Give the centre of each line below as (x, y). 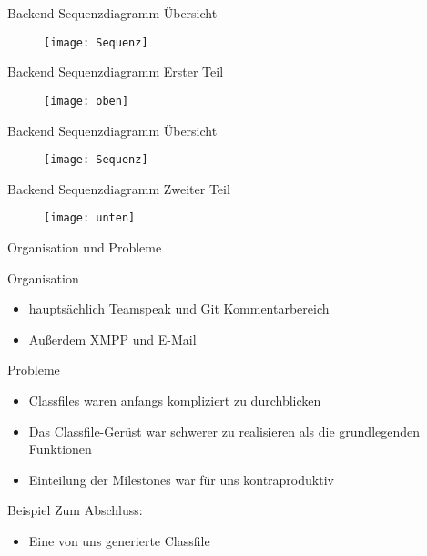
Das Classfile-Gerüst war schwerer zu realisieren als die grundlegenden (224, 431)
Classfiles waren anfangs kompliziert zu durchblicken (175, 400)
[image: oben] (86, 101)
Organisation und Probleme (85, 247)
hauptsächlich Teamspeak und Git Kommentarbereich (179, 309)
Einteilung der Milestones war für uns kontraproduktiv (181, 479)
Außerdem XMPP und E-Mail (112, 339)
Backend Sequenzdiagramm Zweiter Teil (119, 188)
